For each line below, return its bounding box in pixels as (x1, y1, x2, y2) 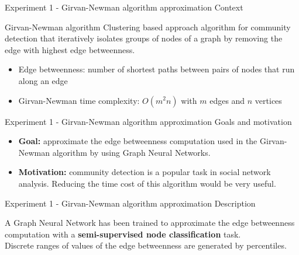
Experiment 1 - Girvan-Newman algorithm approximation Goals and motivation (5, 115, 292, 127)
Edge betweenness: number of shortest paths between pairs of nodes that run (18, 63, 295, 75)
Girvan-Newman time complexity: (18, 94, 140, 106)
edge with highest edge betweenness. (5, 43, 135, 55)
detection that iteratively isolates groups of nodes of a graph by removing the (5, 32, 283, 44)
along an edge (18, 74, 68, 86)
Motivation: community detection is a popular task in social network (18, 166, 271, 178)
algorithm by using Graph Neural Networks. (52, 146, 211, 158)
